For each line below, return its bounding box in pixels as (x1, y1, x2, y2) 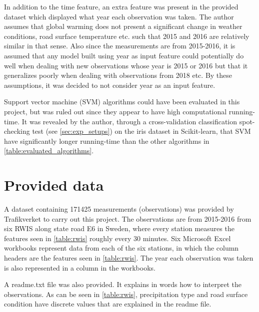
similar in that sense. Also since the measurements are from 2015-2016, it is (4, 40, 235, 51)
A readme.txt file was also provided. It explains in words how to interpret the (4, 279, 241, 290)
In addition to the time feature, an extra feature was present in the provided (4, 1, 238, 11)
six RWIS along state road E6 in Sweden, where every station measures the (4, 223, 234, 234)
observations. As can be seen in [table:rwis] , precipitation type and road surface (4, 289, 248, 299)
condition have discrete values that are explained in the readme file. (4, 299, 211, 309)
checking (4, 126, 30, 136)
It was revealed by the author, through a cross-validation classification (21, 116, 237, 126)
